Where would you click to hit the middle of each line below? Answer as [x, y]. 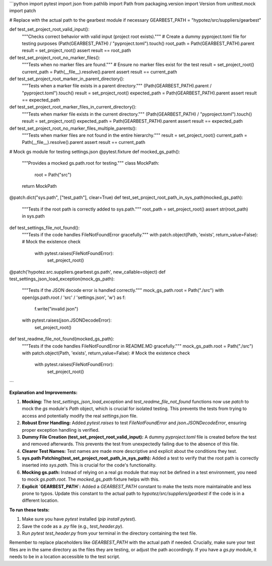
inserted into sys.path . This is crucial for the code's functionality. [89, 465]
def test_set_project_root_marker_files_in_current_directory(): [73, 107]
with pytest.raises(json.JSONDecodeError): [67, 320]
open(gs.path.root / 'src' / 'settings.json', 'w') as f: [74, 297]
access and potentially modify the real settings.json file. [80, 416]
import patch [23, 11]
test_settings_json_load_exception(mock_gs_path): [62, 279]
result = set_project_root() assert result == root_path [76, 50]
